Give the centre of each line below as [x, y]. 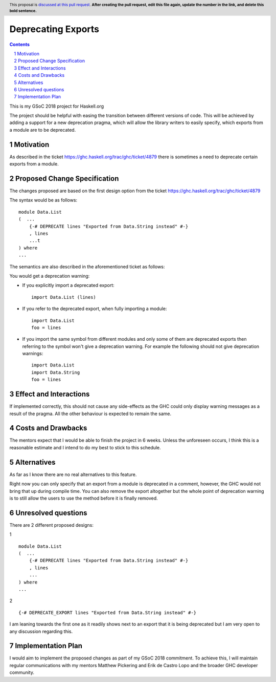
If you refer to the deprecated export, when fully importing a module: [95, 309]
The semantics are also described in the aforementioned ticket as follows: [87, 266]
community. [22, 673]
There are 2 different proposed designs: [52, 525]
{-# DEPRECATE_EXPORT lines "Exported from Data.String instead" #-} [108, 613]
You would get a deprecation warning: [50, 276]
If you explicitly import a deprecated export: [68, 285]
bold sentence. [23, 11]
